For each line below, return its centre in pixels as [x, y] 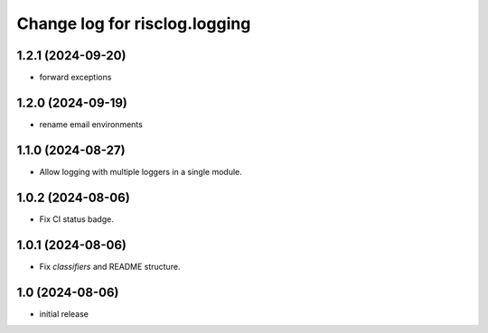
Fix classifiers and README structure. [110, 266]
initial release [64, 314]
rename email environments [91, 124]
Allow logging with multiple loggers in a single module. [141, 171]
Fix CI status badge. [77, 219]
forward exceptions [75, 78]
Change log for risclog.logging [134, 23]
